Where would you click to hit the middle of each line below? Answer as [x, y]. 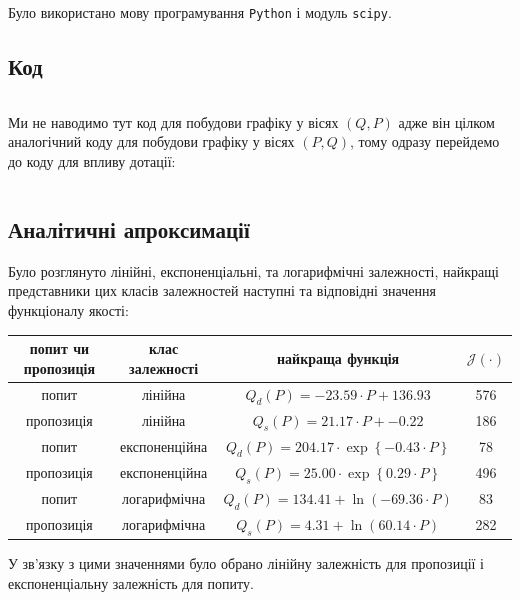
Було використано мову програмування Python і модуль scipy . [200, 12]
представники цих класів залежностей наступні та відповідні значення [222, 290]
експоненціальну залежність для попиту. [131, 582]
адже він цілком [446, 121]
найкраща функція [338, 357]
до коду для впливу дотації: [92, 161]
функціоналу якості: [68, 310]
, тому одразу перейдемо [425, 141]
